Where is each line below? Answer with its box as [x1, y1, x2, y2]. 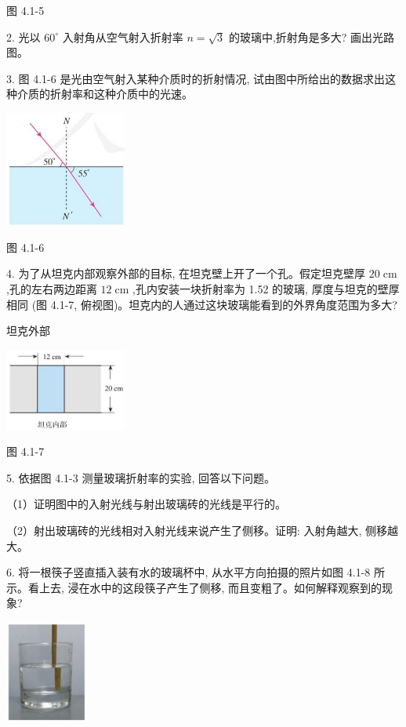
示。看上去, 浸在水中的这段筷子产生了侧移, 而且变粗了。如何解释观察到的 [6, 579, 382, 595]
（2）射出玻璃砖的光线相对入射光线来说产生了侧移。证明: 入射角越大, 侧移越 [6, 522, 399, 538]
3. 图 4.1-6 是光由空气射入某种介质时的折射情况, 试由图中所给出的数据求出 [6, 70, 385, 86]
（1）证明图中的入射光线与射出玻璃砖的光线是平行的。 [6, 496, 286, 512]
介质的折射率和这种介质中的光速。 [16, 85, 193, 102]
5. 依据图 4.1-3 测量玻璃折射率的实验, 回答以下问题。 [6, 469, 275, 485]
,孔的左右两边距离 [6, 280, 97, 296]
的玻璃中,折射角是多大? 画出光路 [228, 28, 395, 45]
